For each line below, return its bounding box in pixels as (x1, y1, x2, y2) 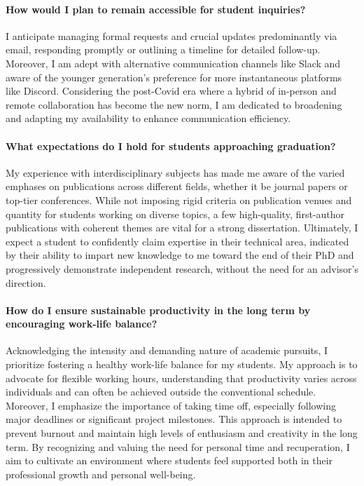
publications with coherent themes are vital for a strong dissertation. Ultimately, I (6, 220, 358, 235)
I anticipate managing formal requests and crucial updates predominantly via (6, 28, 337, 43)
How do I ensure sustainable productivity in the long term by (6, 302, 311, 317)
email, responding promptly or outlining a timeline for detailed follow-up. (6, 42, 321, 57)
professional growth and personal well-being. (6, 466, 196, 481)
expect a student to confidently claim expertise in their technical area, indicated (6, 234, 349, 248)
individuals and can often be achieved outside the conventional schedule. (6, 384, 316, 399)
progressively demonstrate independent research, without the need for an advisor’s (6, 261, 358, 276)
